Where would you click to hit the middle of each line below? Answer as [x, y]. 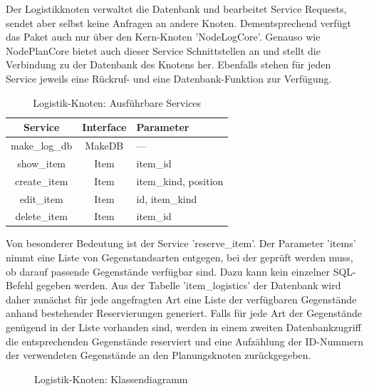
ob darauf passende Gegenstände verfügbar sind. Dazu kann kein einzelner [168, 271]
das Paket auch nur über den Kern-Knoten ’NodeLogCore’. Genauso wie [163, 37]
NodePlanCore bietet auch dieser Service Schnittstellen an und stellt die [163, 50]
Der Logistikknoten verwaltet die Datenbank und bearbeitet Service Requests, [176, 9]
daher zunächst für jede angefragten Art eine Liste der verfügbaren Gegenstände [181, 299]
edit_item [41, 198]
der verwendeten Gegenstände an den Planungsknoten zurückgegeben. [158, 355]
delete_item [41, 216]
